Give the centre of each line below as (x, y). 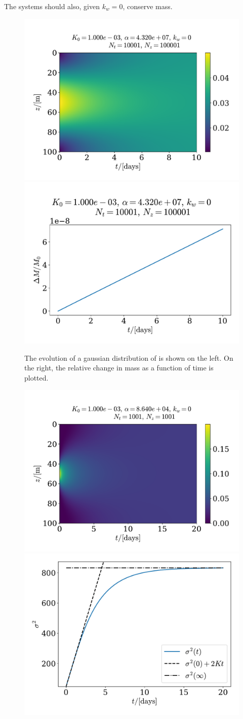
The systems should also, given (52, 6)
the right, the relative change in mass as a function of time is (119, 368)
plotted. (36, 377)
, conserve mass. (148, 6)
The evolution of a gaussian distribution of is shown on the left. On (129, 357)
